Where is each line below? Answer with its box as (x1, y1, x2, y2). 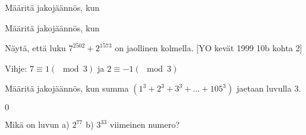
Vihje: (5, 61, 27, 74)
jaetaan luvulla (236, 82, 292, 95)
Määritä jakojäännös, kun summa (5, 82, 129, 95)
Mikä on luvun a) (5, 118, 69, 131)
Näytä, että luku (5, 42, 66, 54)
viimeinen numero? (110, 118, 180, 131)
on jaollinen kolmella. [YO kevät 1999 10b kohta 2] (115, 42, 302, 54)
